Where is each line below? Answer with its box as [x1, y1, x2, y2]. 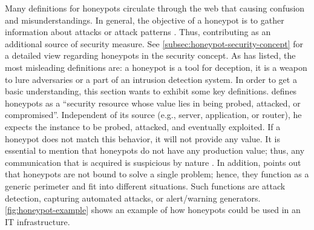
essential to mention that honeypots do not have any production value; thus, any [5, 144, 305, 157]
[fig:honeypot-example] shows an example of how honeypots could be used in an [5, 203, 301, 216]
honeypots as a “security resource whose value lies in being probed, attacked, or [5, 96, 301, 109]
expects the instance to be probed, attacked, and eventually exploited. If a [5, 120, 281, 133]
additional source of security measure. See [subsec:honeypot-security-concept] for [5, 37, 303, 50]
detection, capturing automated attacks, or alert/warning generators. [5, 191, 261, 204]
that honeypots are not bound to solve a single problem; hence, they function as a [5, 168, 309, 180]
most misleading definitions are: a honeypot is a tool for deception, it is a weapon [5, 61, 307, 73]
